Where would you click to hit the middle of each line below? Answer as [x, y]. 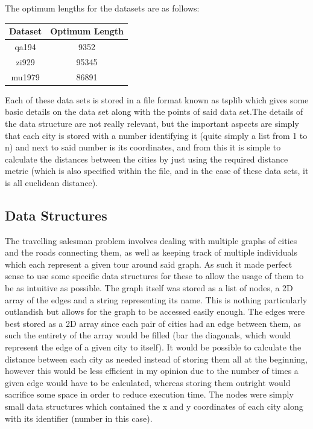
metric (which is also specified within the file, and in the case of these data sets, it [157, 171]
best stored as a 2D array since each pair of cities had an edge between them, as [153, 323]
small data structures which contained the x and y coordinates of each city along [154, 406]
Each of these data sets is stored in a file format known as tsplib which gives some [157, 99]
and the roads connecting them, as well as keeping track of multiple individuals [151, 252]
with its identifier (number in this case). [79, 418]
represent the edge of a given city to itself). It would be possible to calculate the [153, 347]
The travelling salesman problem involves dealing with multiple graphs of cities [151, 240]
